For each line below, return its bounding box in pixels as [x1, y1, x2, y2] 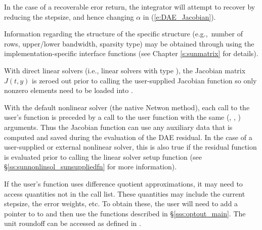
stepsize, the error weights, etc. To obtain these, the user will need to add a [4, 198, 238, 209]
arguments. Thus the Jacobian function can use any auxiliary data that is [4, 121, 233, 132]
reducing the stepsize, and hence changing [4, 11, 134, 22]
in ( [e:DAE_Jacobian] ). [143, 11, 216, 22]
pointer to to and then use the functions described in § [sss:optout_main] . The [4, 208, 246, 218]
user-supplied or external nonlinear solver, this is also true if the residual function [4, 142, 257, 152]
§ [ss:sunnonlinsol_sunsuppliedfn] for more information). [4, 161, 177, 172]
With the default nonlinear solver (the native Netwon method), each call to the [4, 102, 250, 112]
